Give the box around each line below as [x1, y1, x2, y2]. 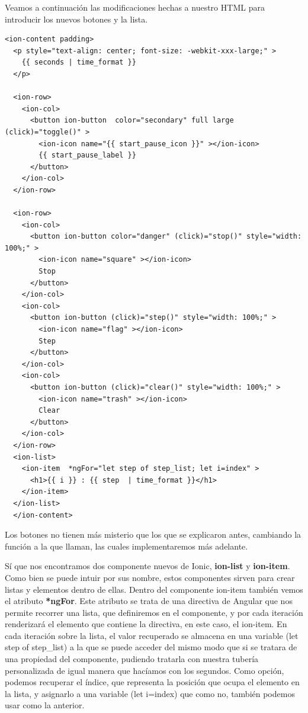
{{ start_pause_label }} [38, 151, 136, 160]
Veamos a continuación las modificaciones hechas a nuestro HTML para [5, 1, 265, 13]
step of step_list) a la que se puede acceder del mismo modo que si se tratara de [5, 641, 297, 653]
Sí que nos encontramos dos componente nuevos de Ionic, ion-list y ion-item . [5, 560, 290, 572]
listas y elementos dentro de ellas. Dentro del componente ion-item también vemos [5, 583, 303, 595]
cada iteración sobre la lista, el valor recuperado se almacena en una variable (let [5, 629, 299, 641]
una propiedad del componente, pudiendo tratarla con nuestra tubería [5, 653, 259, 665]
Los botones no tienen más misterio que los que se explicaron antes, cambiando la [5, 528, 301, 541]
